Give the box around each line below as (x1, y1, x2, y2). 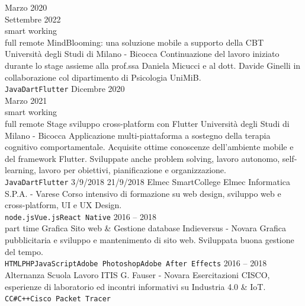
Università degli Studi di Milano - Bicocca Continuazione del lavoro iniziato (5, 47, 280, 60)
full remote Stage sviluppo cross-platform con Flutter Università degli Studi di (5, 117, 290, 129)
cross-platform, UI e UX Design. (5, 199, 122, 211)
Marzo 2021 (5, 94, 47, 106)
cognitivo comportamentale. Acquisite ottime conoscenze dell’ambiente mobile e (5, 141, 294, 153)
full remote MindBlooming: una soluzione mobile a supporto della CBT (5, 36, 264, 48)
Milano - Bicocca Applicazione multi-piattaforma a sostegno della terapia (5, 129, 271, 141)
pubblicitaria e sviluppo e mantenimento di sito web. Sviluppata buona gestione (5, 234, 294, 246)
